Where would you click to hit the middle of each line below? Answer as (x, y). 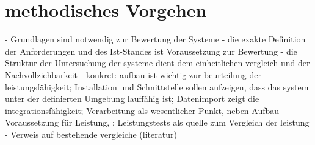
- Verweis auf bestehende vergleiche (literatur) (91, 134)
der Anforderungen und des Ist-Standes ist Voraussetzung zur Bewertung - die (151, 51)
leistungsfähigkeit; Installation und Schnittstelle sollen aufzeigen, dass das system (157, 86)
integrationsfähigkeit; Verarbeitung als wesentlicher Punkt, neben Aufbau (142, 110)
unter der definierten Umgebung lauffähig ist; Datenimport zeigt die (132, 99)
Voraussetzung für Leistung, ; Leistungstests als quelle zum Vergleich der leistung (157, 122)
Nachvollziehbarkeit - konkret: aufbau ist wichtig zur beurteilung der (133, 74)
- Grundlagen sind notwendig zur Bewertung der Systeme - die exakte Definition (155, 39)
